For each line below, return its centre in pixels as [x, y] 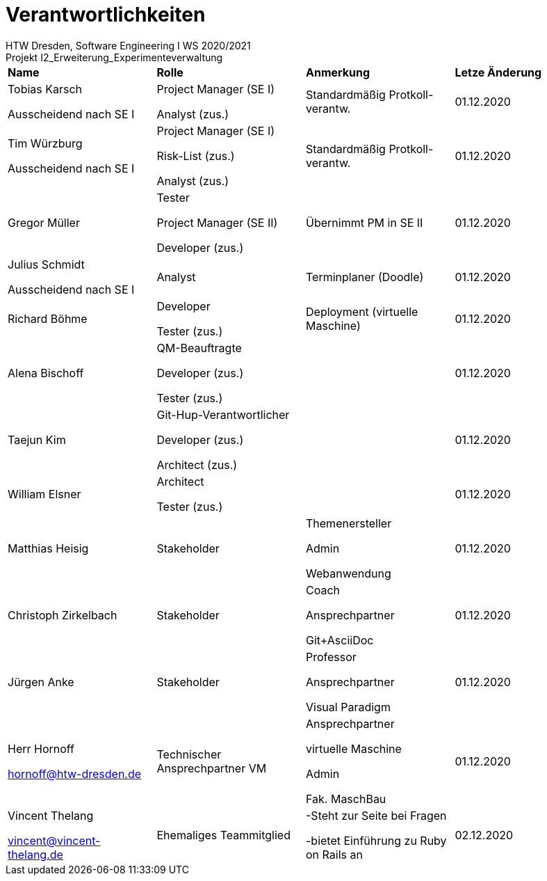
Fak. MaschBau [346, 799]
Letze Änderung [498, 72]
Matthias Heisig [48, 548]
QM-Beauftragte [199, 348]
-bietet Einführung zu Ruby [376, 840]
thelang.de [35, 854]
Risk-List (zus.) [196, 156]
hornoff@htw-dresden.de [75, 773]
